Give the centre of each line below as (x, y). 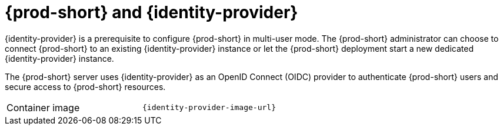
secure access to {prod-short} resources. (85, 86)
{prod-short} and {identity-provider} (151, 12)
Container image (43, 107)
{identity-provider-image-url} (209, 108)
